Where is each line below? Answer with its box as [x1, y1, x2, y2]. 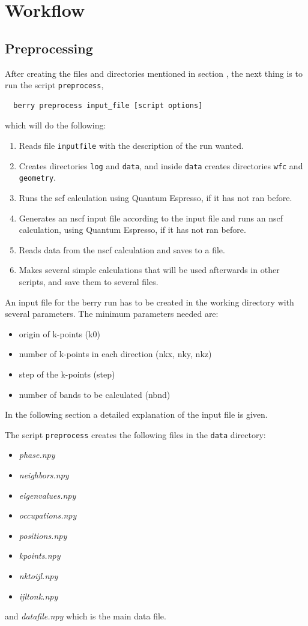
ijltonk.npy [19, 589, 58, 602]
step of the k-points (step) [19, 367, 115, 380]
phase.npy [19, 448, 55, 461]
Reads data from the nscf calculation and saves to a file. [19, 243, 225, 256]
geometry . [19, 171, 56, 184]
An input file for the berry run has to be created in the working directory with [5, 295, 294, 308]
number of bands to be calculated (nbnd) [19, 388, 171, 400]
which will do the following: [5, 119, 106, 131]
